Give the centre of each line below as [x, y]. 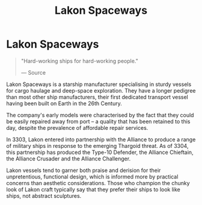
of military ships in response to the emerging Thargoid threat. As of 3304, [97, 145]
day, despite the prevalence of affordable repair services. [77, 127]
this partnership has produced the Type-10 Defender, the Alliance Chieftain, [100, 152]
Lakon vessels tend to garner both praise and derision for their [84, 170]
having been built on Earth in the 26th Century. [64, 103]
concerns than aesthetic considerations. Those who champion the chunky [98, 183]
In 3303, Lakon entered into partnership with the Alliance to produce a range [101, 139]
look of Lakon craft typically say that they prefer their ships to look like [93, 189]
